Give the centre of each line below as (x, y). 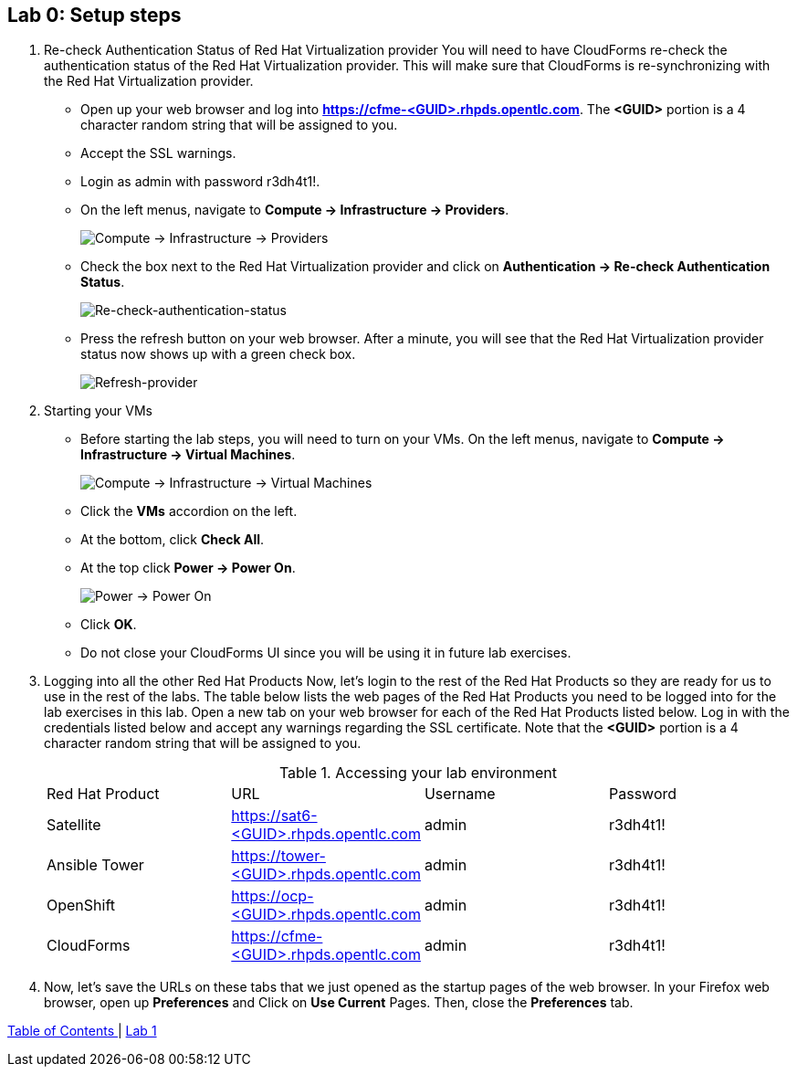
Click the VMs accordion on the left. (189, 511)
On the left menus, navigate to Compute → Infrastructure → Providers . (295, 210)
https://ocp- (273, 896)
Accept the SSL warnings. (158, 153)
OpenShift (81, 906)
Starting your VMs (98, 411)
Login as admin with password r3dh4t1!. (200, 182)
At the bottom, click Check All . (173, 540)
